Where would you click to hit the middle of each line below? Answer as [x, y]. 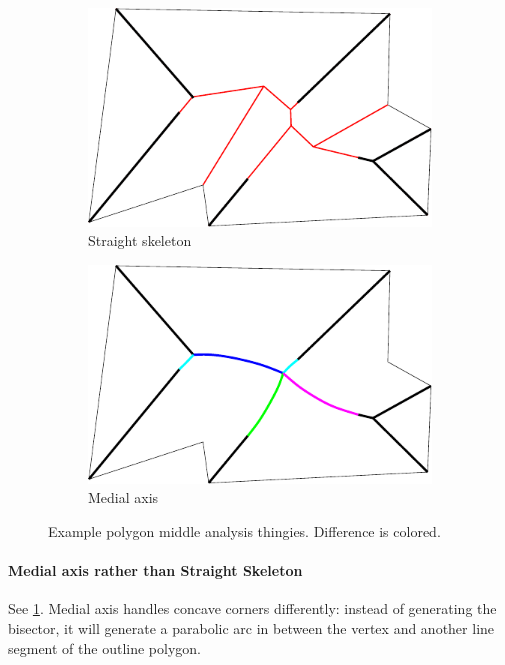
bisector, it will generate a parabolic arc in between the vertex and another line [251, 628]
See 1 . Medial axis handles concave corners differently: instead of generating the [252, 608]
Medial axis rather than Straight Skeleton [155, 570]
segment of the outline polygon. [104, 647]
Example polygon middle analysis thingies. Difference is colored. [244, 531]
